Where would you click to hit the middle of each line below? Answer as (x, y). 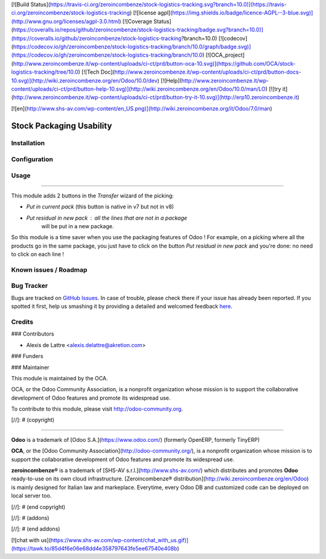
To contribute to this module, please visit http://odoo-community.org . (97, 409)
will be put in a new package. (78, 226)
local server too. (31, 496)
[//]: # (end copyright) (38, 506)
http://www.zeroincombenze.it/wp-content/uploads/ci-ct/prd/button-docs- (208, 72)
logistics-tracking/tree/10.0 (45, 72)
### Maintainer (30, 367)
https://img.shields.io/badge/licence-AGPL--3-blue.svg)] (243, 13)
